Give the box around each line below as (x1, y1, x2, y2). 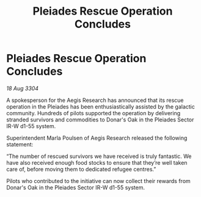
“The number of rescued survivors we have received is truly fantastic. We (6, 152, 192, 160)
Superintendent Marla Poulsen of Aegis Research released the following (6, 134, 188, 141)
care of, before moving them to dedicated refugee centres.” (6, 165, 156, 173)
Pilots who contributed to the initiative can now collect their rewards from (6, 177, 191, 184)
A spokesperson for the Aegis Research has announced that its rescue (6, 96, 185, 104)
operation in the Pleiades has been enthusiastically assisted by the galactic (6, 102, 196, 110)
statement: (6, 140, 34, 148)
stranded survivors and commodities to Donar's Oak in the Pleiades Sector (6, 116, 194, 123)
